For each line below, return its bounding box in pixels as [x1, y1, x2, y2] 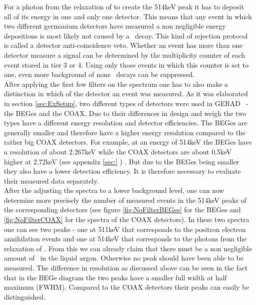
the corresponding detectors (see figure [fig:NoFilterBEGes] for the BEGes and [4, 204, 241, 215]
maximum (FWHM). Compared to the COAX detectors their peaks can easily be [4, 282, 249, 292]
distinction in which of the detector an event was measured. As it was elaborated [4, 88, 248, 99]
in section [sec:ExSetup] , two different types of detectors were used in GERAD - [4, 98, 249, 108]
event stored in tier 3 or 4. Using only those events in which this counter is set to [4, 59, 249, 70]
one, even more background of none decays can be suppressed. [4, 69, 194, 79]
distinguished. [4, 291, 46, 302]
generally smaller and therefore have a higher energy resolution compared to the [4, 127, 246, 137]
